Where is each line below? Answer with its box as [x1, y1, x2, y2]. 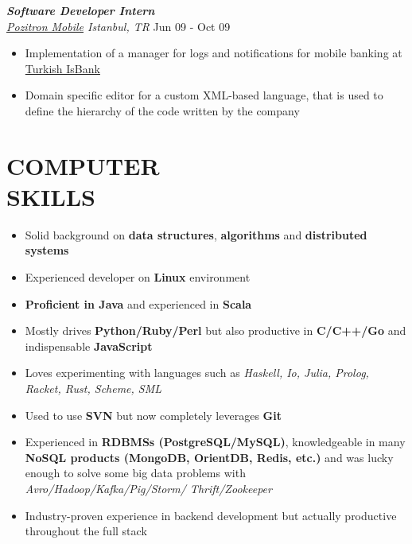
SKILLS [6, 180, 95, 212]
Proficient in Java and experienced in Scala [25, 295, 252, 312]
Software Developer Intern [6, 2, 155, 18]
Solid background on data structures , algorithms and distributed [25, 226, 367, 243]
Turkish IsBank [25, 60, 100, 76]
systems [25, 242, 69, 258]
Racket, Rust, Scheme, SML [25, 380, 162, 397]
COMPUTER [6, 149, 160, 181]
